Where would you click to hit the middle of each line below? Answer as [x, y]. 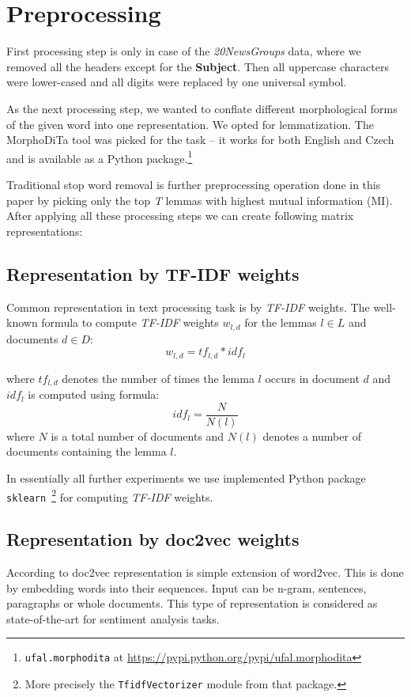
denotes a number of [312, 436]
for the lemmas [281, 322]
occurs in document [312, 378]
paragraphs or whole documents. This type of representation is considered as [192, 603]
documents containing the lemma [87, 451]
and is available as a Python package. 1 [100, 157]
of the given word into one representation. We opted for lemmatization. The [190, 124]
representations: [45, 231]
